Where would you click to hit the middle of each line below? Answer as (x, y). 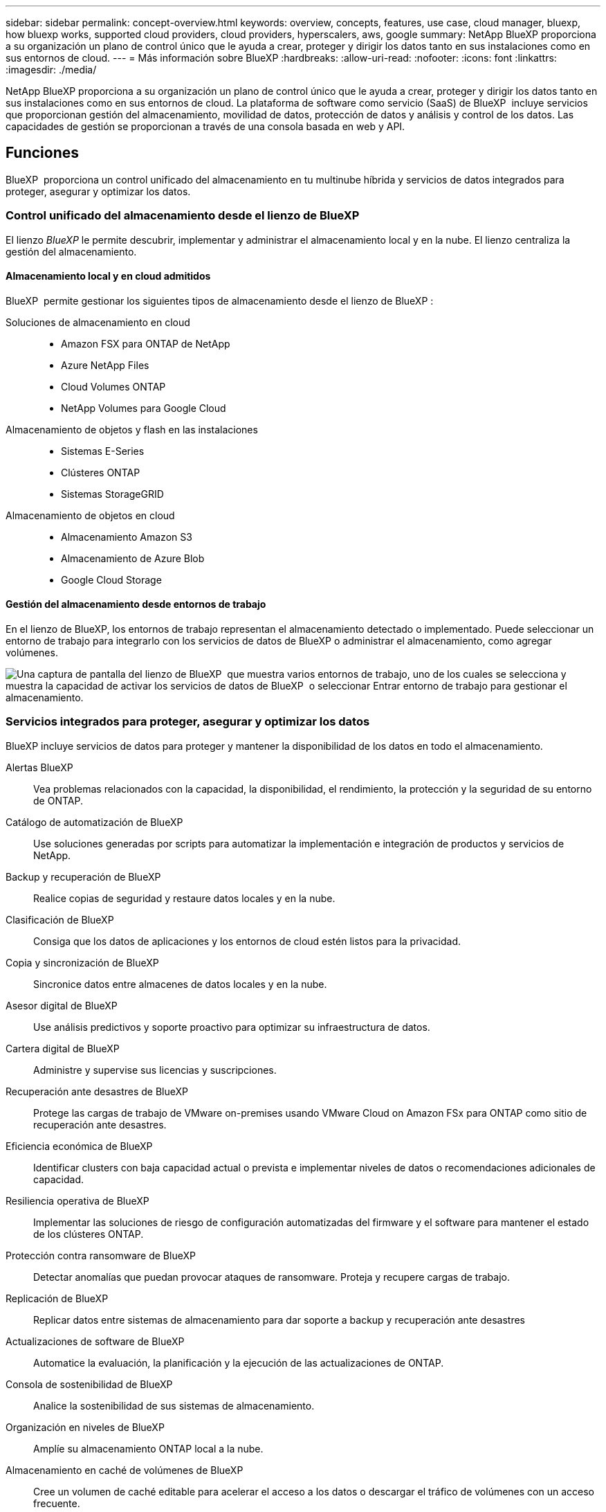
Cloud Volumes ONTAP (113, 386)
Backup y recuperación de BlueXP (83, 876)
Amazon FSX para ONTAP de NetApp (146, 343)
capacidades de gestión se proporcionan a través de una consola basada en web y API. (205, 126)
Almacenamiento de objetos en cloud (90, 515)
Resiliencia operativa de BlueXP (77, 1200)
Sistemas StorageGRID (112, 494)
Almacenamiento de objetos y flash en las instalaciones (132, 429)
